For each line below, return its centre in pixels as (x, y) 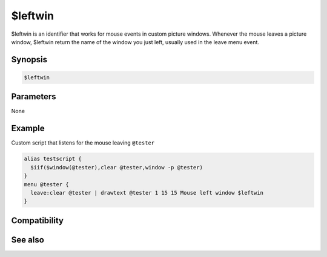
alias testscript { (53, 159)
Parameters (34, 97)
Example (28, 128)
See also (28, 240)
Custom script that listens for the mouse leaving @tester (83, 143)
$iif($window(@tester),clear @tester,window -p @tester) (117, 167)
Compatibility (37, 220)
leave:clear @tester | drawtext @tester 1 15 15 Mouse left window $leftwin (147, 193)
